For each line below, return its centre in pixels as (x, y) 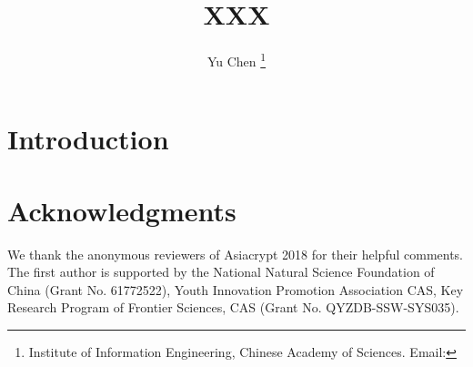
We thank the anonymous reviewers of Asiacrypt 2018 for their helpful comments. (236, 254)
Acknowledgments (122, 210)
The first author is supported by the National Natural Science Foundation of (221, 272)
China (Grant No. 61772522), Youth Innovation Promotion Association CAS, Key (236, 289)
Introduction (88, 139)
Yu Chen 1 (236, 60)
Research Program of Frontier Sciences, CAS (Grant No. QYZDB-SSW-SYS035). (233, 307)
